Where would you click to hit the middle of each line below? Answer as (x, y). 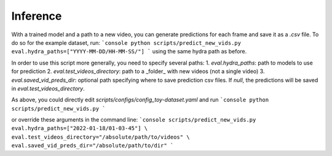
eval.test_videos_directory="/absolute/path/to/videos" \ (101, 137)
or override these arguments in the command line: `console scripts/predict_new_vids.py (134, 120)
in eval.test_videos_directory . (48, 88)
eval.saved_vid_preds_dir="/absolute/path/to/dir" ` (93, 146)
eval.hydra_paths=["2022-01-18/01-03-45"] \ (80, 128)
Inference (37, 16)
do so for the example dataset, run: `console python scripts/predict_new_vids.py (126, 42)
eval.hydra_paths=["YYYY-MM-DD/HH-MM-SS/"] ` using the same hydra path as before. (129, 52)
